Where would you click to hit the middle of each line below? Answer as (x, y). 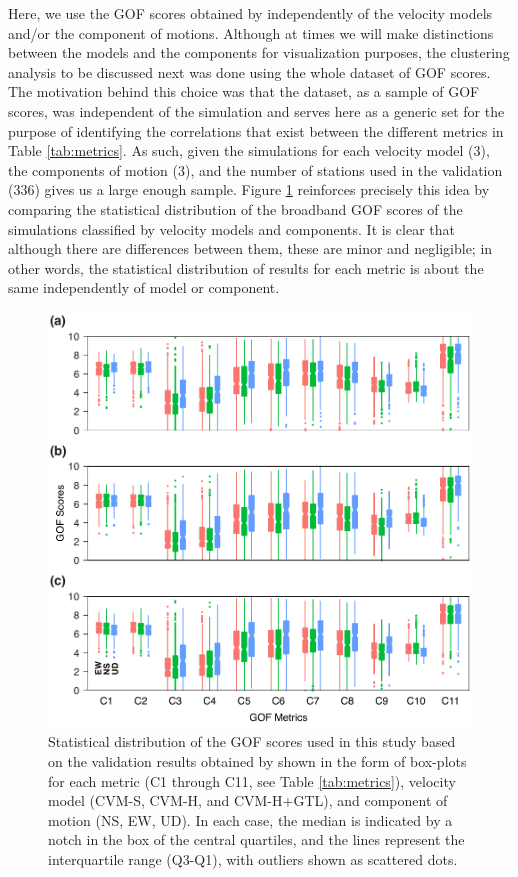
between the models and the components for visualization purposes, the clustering (259, 52)
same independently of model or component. (144, 287)
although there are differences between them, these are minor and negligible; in (250, 248)
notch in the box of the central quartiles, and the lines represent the (256, 839)
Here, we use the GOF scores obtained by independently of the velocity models (250, 13)
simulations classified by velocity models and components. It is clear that (231, 228)
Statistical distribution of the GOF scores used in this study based (252, 741)
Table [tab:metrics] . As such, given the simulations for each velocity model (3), (249, 150)
